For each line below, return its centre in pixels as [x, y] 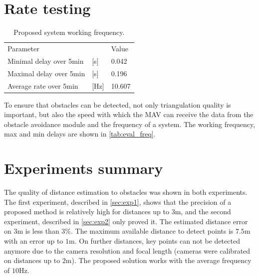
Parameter [23, 48]
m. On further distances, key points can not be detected [154, 241]
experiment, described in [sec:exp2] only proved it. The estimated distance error [126, 221]
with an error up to [34, 241]
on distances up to [32, 260]
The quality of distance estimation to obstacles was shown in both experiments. [126, 192]
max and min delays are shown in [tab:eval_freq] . [80, 134]
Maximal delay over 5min [46, 73]
